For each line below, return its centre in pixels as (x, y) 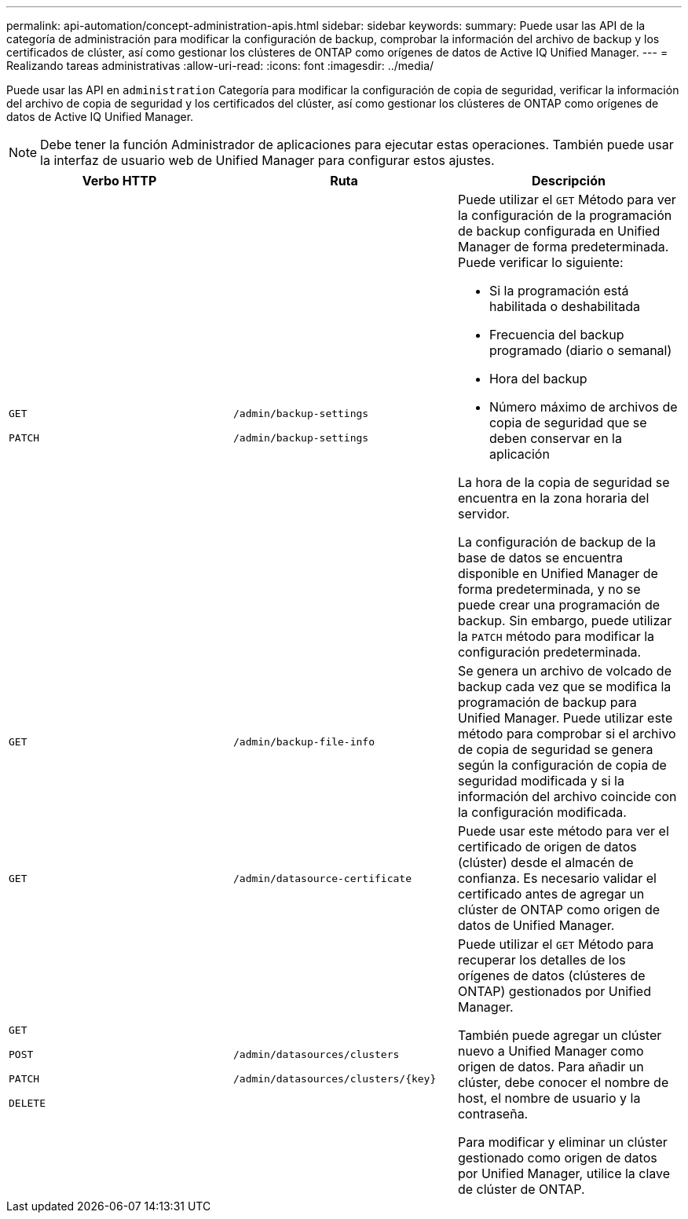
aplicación (519, 454)
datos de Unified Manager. (536, 925)
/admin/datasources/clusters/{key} (335, 1079)
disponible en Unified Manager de (558, 573)
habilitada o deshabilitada (565, 306)
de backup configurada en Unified (559, 231)
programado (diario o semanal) (580, 350)
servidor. (483, 514)
